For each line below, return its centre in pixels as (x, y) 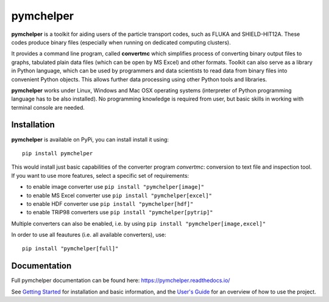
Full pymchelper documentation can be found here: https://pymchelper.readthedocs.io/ (121, 281)
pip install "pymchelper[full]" (70, 249)
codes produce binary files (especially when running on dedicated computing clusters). (121, 42)
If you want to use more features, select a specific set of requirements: (100, 175)
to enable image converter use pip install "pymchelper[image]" (115, 187)
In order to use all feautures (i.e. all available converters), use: (89, 235)
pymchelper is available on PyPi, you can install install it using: (90, 139)
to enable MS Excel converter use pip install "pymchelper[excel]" (119, 195)
